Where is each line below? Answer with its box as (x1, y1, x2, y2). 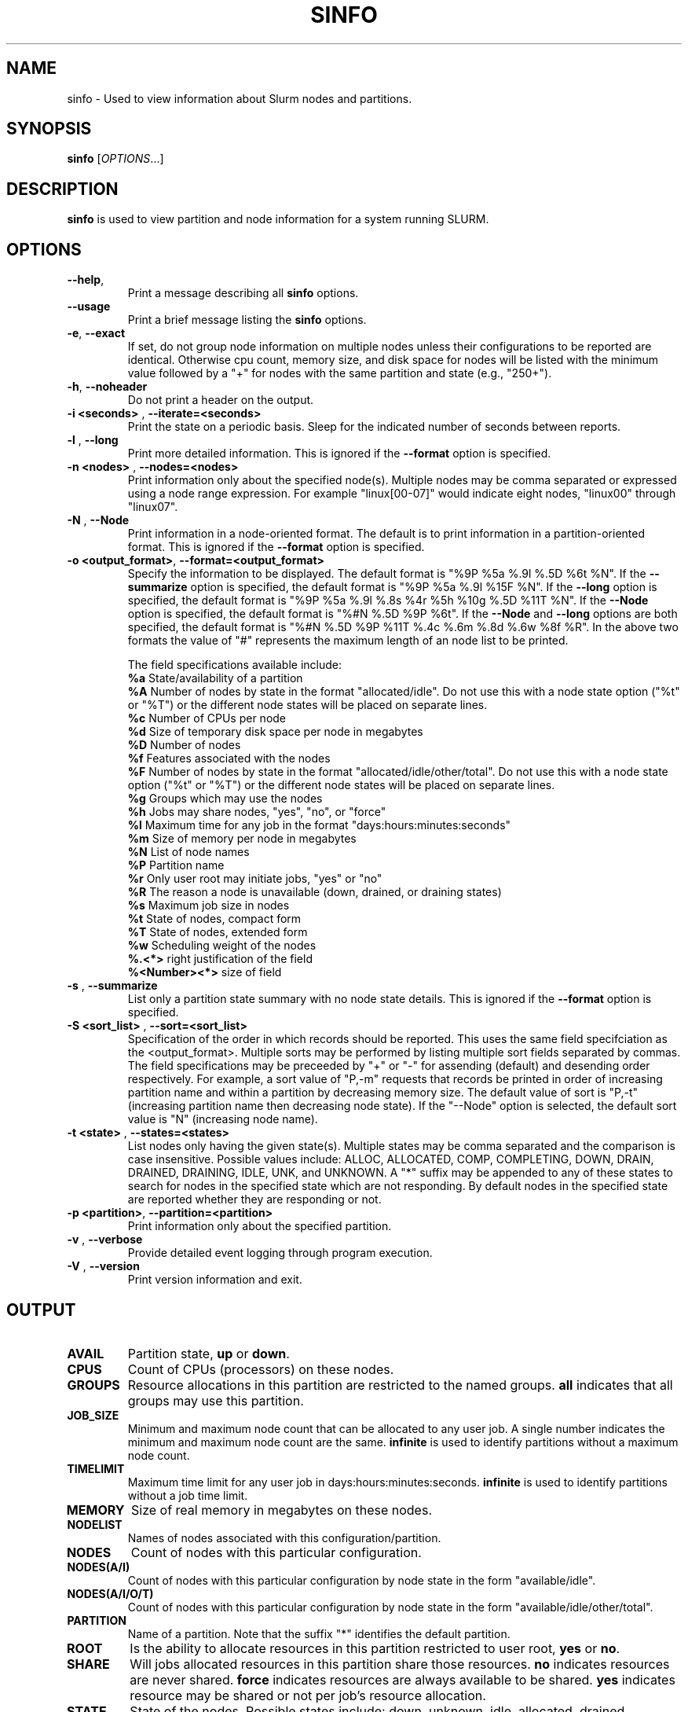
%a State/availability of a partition (127, 671, 303, 685)
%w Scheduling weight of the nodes (127, 939, 317, 953)
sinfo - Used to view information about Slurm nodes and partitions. (67, 91, 412, 105)
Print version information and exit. (127, 1273, 302, 1287)
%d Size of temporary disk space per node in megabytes (127, 725, 423, 739)
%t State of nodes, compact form (127, 912, 302, 926)
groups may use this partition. (127, 1392, 304, 1409)
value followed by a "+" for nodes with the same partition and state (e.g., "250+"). (127, 366, 552, 380)
